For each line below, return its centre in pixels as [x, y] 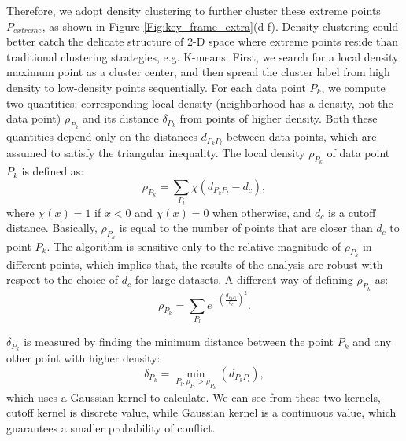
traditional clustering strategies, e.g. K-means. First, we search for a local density [203, 56]
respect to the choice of [63, 279]
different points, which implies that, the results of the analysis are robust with [195, 264]
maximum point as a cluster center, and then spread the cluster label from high [198, 72]
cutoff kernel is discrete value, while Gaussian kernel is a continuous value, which [201, 412]
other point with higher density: [83, 358]
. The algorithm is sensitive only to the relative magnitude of [194, 246]
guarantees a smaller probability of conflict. [111, 427]
